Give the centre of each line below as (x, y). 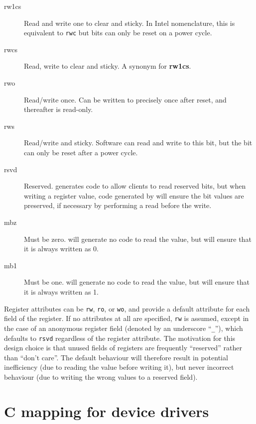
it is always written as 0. (61, 249)
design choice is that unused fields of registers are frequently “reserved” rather (123, 348)
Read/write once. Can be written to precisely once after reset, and (125, 99)
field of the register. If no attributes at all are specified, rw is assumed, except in (127, 318)
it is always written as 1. (61, 291)
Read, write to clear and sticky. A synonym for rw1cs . (108, 66)
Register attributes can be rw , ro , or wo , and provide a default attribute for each (127, 308)
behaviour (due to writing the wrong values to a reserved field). (101, 376)
